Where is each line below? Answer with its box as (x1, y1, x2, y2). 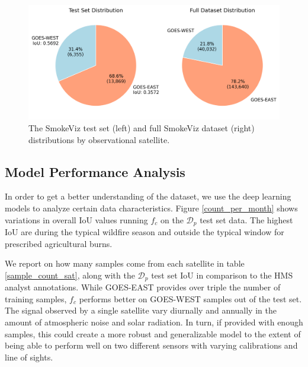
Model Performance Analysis (5, 162, 185, 181)
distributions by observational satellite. (28, 133, 170, 145)
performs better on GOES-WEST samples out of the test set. (79, 292, 302, 305)
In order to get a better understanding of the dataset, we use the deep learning (5, 190, 291, 203)
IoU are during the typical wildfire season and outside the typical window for (5, 225, 284, 238)
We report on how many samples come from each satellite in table (5, 257, 245, 270)
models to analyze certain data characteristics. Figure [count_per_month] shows (5, 201, 298, 214)
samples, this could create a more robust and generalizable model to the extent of (5, 327, 301, 340)
